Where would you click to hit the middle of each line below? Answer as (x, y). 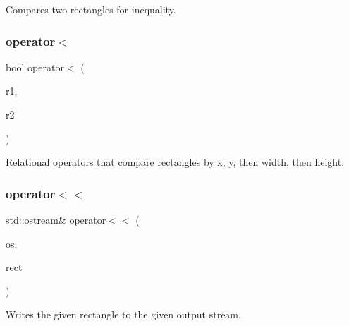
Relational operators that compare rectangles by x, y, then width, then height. (175, 162)
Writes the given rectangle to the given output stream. (123, 314)
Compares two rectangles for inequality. (91, 9)
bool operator (35, 67)
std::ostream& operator (56, 219)
